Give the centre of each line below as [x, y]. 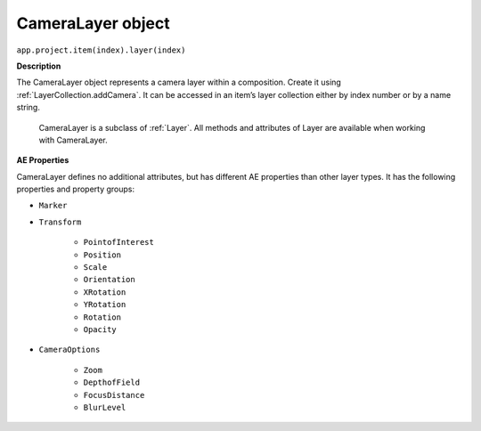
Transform [60, 222]
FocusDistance [114, 395]
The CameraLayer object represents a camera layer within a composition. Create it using [179, 82]
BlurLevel [105, 407]
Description [39, 66]
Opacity [100, 329]
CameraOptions [69, 350]
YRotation [105, 305]
